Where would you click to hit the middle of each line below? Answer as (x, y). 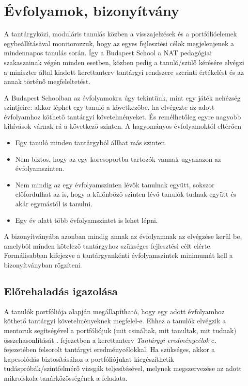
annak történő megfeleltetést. (47, 81)
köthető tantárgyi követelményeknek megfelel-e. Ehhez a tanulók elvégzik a (115, 321)
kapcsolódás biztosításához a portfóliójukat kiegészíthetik (89, 359)
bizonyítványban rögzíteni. (43, 265)
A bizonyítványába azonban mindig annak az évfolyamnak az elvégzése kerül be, (123, 236)
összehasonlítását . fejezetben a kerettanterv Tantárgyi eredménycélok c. (110, 340)
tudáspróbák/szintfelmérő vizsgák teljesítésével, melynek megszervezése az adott (123, 368)
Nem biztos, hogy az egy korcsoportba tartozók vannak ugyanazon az (118, 159)
